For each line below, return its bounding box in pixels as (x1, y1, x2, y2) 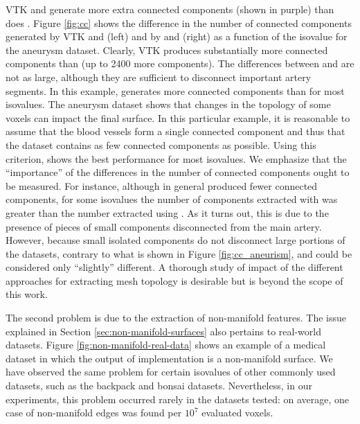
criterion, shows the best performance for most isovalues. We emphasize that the (6, 151, 347, 166)
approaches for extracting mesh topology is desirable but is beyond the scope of (6, 273, 343, 288)
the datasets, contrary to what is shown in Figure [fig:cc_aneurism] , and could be (6, 246, 352, 260)
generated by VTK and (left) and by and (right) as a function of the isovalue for (6, 29, 348, 44)
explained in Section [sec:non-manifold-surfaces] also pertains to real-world (6, 324, 321, 338)
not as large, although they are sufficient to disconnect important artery (6, 69, 312, 84)
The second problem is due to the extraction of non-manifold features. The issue (6, 310, 347, 325)
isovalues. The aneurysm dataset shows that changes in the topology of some (6, 97, 331, 112)
